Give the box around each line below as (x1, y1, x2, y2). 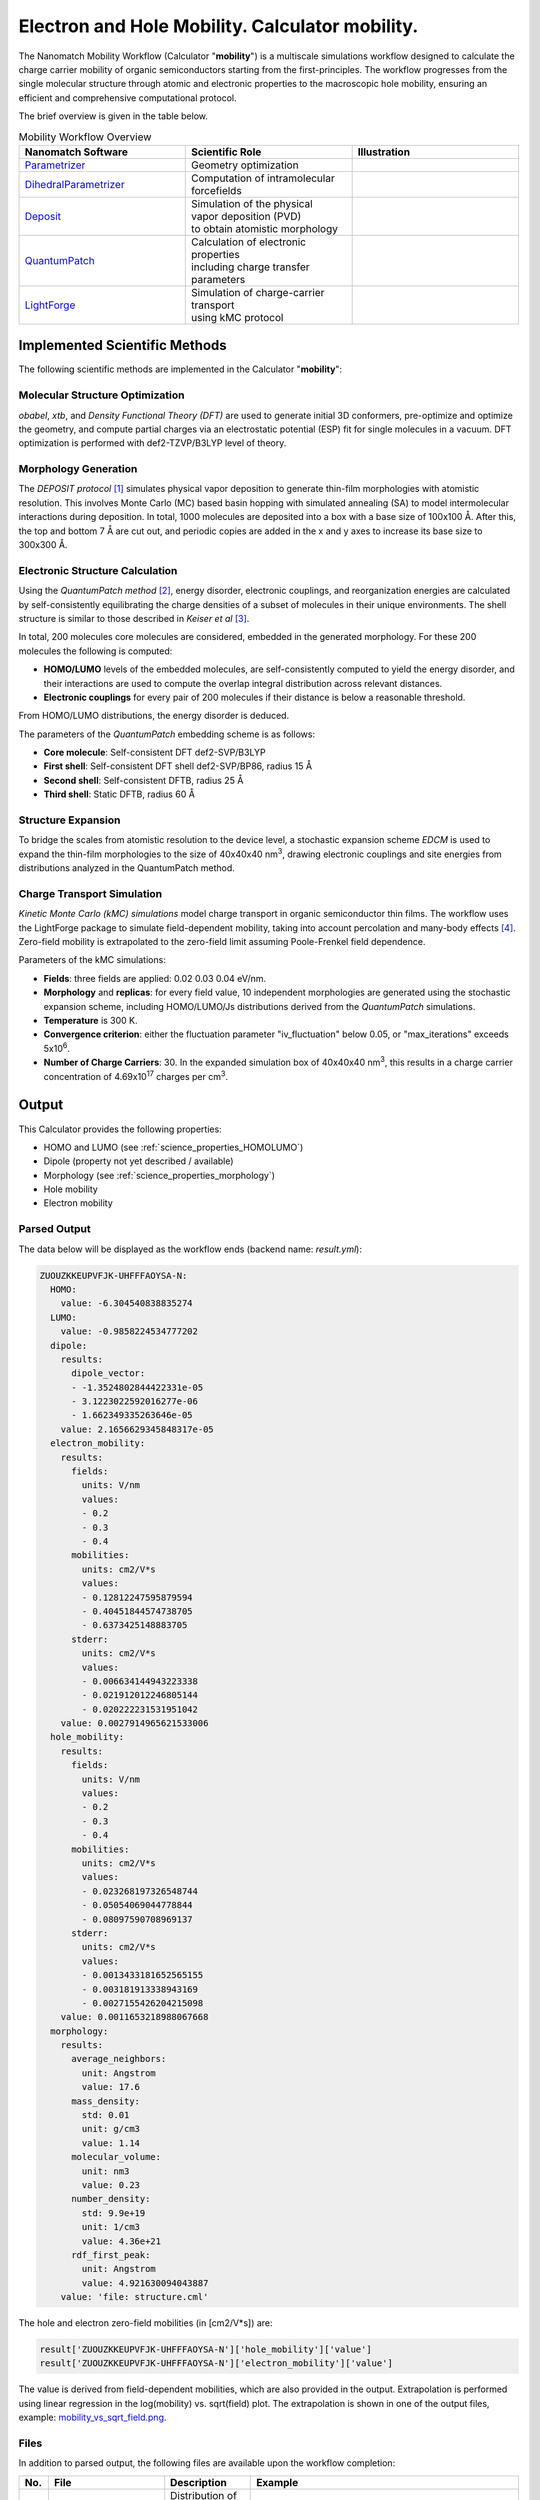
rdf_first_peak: (71, 2249, 151, 2260)
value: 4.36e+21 (81, 2235, 162, 2247)
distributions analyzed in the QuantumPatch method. (18, 862, 235, 874)
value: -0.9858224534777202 (60, 1326, 199, 1337)
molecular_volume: (71, 2151, 162, 2163)
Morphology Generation (18, 462, 138, 476)
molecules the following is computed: (18, 645, 173, 657)
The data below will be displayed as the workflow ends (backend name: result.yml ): (18, 1243, 362, 1255)
